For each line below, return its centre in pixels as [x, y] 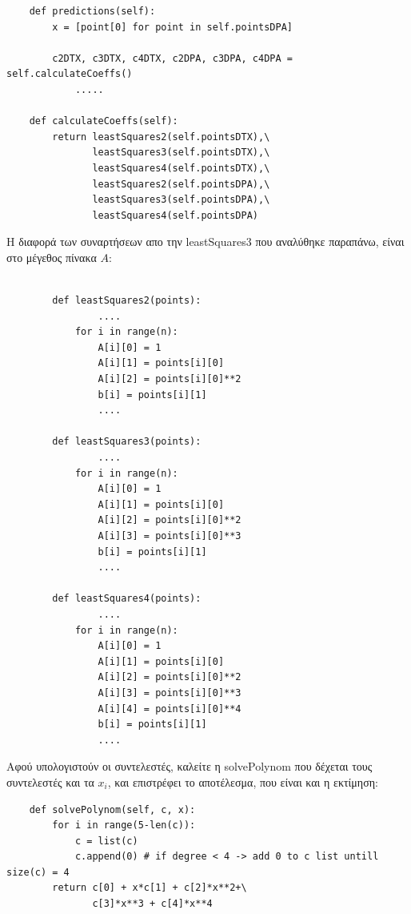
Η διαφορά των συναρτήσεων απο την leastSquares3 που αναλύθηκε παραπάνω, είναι [205, 242]
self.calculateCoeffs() [70, 74]
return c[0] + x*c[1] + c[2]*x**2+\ [150, 888]
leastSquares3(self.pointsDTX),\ [181, 153]
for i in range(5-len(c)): [124, 825]
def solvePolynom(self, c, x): [112, 809]
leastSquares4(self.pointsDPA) [175, 215]
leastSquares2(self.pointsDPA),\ [181, 184]
